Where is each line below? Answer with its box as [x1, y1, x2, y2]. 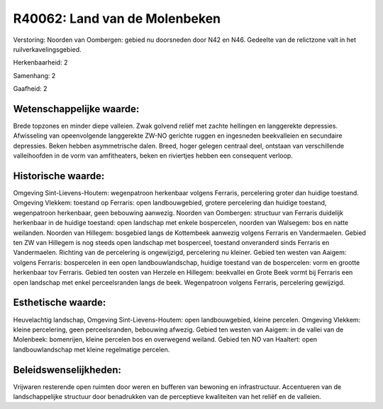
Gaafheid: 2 [13, 84, 48, 93]
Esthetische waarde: [13, 297, 106, 309]
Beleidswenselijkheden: [13, 364, 122, 376]
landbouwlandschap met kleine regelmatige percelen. [13, 345, 170, 354]
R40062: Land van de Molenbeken [13, 11, 221, 26]
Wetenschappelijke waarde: [13, 103, 140, 115]
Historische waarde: [13, 170, 105, 182]
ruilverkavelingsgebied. [13, 45, 82, 53]
